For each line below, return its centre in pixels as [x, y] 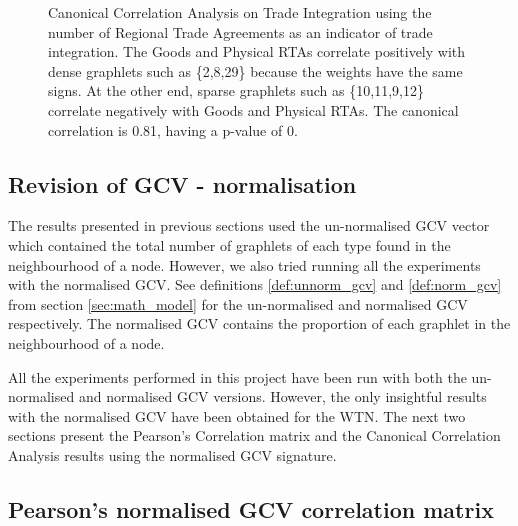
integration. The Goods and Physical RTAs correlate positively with [257, 51]
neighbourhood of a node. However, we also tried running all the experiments [244, 264]
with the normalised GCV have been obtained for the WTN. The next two [237, 415]
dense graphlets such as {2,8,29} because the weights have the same [255, 70]
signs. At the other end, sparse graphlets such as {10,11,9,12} [236, 90]
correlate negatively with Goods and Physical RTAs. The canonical [253, 109]
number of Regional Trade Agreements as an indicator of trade [240, 31]
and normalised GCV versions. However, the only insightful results [282, 396]
